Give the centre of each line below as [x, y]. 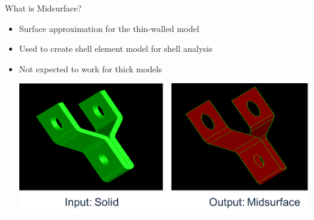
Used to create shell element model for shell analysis [116, 49]
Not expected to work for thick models [90, 68]
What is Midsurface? [43, 8]
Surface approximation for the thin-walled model [109, 28]
